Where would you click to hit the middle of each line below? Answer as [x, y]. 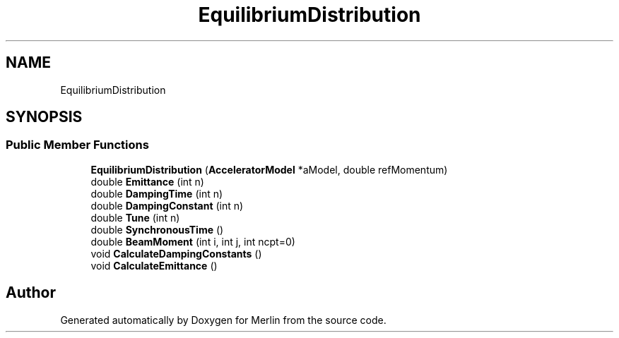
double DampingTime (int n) [157, 193]
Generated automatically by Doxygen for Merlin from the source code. [223, 320]
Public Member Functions [77, 145]
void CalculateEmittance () [154, 265]
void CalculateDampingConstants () [176, 253]
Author [31, 293]
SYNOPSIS [44, 117]
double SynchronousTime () [157, 229]
